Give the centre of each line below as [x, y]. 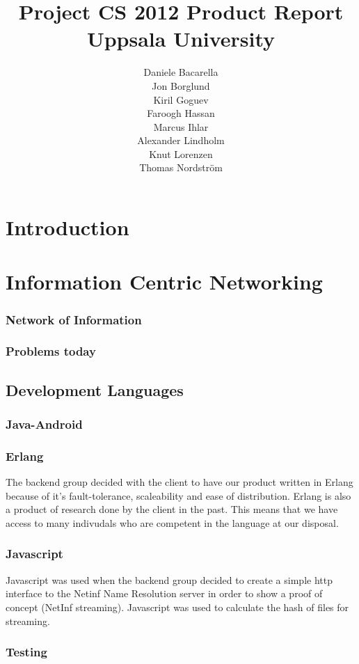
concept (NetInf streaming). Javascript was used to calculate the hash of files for [177, 607]
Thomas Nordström [181, 167]
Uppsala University [181, 39]
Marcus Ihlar [181, 126]
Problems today [51, 351]
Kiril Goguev [181, 99]
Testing [26, 652]
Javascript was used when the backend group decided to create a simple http [169, 579]
